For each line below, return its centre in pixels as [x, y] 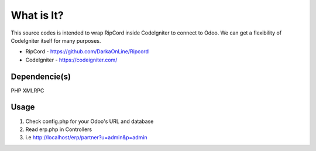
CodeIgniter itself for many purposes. [56, 40]
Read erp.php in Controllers [59, 129]
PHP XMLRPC [28, 90]
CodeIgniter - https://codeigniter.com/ [71, 60]
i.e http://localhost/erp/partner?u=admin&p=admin [86, 138]
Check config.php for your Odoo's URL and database [90, 121]
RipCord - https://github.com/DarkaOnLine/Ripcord [87, 52]
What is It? [37, 15]
